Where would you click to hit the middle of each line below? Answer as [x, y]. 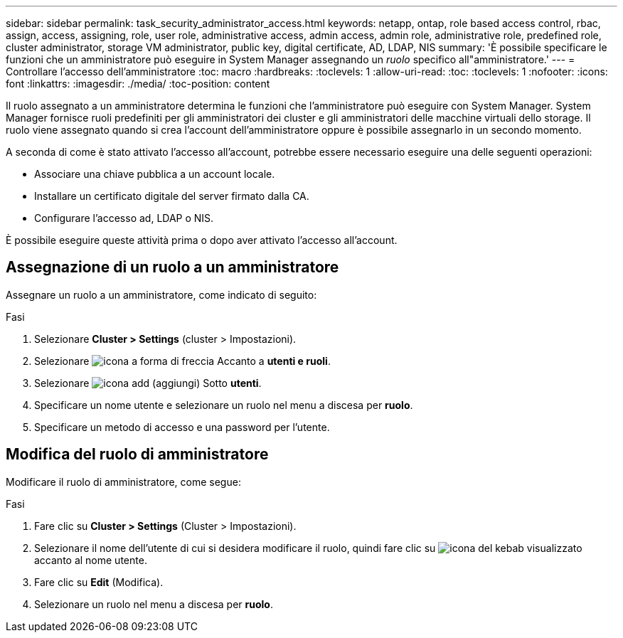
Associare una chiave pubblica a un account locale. [155, 174]
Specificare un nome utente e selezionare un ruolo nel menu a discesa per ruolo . [224, 405]
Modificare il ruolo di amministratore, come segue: [123, 482]
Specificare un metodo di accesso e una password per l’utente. [182, 427]
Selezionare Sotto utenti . [148, 383]
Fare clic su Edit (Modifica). [99, 582]
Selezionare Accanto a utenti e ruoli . [182, 361]
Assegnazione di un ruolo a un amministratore [172, 267]
